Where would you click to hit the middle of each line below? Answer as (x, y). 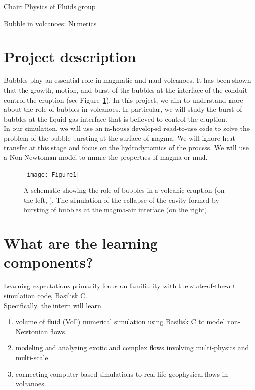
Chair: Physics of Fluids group (50, 6)
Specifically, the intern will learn (52, 305)
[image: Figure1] (52, 174)
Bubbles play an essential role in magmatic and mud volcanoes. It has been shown (127, 80)
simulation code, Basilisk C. (46, 295)
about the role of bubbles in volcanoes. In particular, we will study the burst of (123, 109)
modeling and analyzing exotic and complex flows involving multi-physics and (132, 348)
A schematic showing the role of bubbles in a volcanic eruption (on (124, 190)
